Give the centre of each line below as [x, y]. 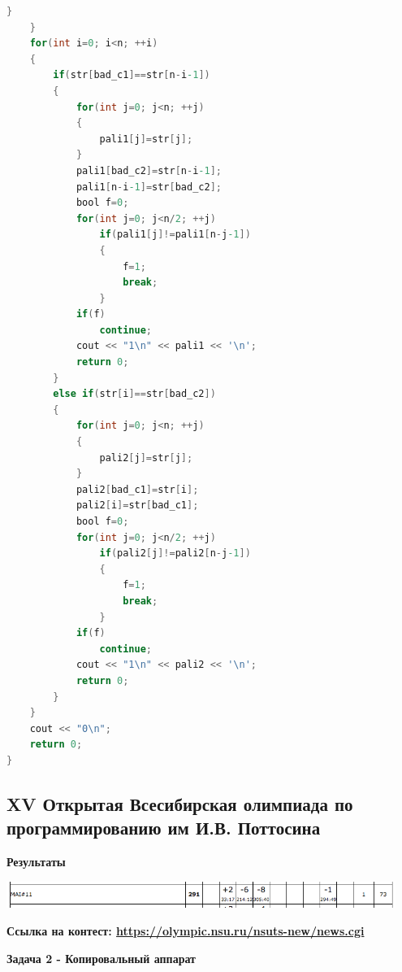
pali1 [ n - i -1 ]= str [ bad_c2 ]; [149, 187]
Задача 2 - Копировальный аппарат [101, 958]
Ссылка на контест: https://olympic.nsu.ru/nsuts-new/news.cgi [186, 931]
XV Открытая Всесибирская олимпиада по [180, 803]
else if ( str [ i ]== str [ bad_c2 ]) [134, 394]
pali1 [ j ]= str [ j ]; [146, 139]
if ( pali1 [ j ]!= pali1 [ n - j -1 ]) [175, 235]
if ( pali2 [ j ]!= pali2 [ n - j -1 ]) [175, 554]
